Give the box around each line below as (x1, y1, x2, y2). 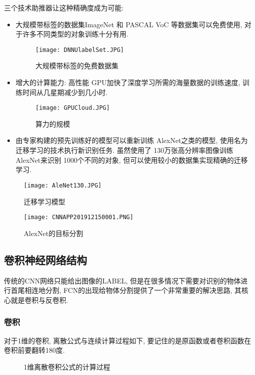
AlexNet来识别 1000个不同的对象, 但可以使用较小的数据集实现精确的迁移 (15, 154, 248, 165)
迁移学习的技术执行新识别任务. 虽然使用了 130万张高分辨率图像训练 (15, 145, 234, 155)
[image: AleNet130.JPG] (24, 182, 102, 189)
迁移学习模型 (24, 196, 65, 206)
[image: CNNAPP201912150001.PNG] (24, 214, 133, 221)
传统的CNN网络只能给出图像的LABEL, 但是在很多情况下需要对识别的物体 (4, 275, 241, 285)
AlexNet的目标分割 (24, 228, 84, 238)
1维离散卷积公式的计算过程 (24, 361, 110, 372)
